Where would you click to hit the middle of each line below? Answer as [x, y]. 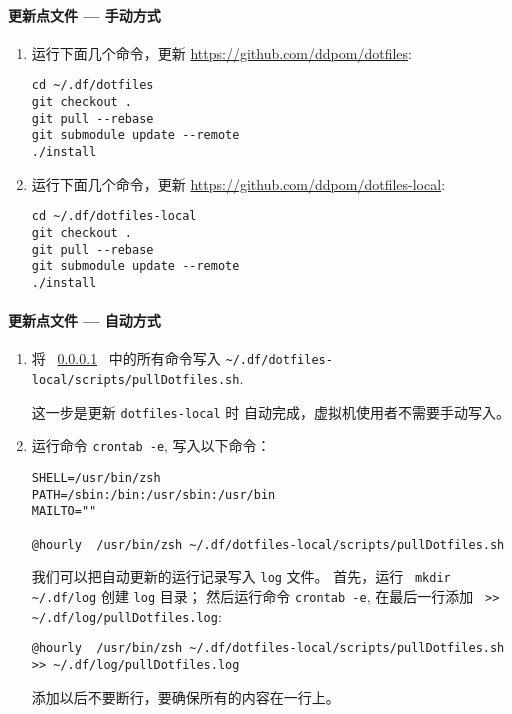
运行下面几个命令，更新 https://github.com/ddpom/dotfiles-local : [238, 183]
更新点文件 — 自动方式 [84, 320]
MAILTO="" [64, 511]
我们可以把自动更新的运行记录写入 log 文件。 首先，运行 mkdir [241, 576]
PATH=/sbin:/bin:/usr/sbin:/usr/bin [153, 494]
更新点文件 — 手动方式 [84, 14]
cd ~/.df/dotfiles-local [114, 216]
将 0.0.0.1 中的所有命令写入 [126, 358]
